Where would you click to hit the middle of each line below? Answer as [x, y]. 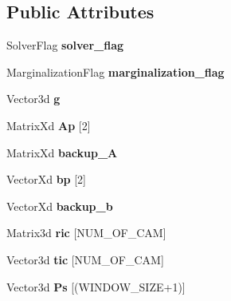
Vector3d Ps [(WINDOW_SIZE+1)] [96, 286]
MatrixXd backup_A [62, 152]
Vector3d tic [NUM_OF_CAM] [85, 259]
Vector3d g [33, 99]
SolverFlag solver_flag [65, 45]
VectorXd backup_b [60, 206]
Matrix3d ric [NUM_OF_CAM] [86, 233]
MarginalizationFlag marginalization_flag [115, 71]
